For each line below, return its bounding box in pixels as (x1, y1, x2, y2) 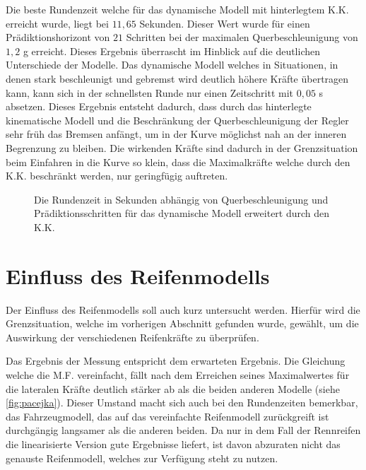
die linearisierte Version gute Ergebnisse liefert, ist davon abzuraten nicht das (6, 436, 341, 451)
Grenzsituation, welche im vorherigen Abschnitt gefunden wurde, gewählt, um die (6, 316, 359, 331)
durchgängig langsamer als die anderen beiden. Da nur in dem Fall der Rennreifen (6, 423, 361, 437)
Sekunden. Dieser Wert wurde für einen (139, 16, 310, 30)
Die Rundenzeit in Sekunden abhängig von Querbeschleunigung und (34, 192, 329, 206)
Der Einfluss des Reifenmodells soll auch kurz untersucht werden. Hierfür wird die (6, 302, 360, 317)
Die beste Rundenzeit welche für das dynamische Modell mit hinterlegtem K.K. (6, 2, 349, 16)
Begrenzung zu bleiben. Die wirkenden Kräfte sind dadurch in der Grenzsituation (6, 140, 358, 155)
